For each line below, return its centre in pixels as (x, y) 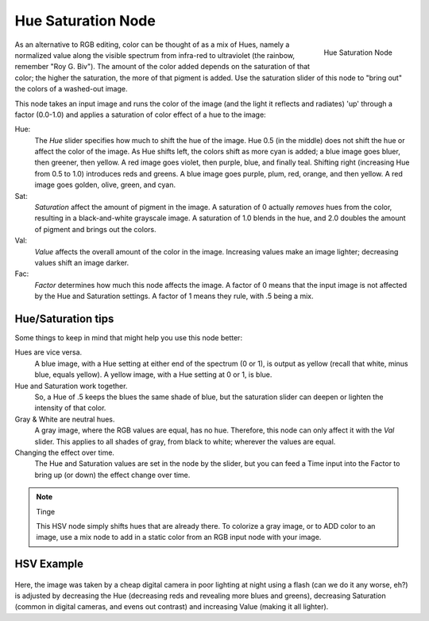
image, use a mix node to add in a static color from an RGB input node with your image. (179, 538)
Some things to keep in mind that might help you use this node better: (128, 338)
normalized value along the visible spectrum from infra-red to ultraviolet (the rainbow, (155, 55)
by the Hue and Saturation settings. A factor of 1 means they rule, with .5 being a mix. (174, 296)
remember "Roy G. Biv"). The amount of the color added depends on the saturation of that (162, 67)
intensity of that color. (70, 408)
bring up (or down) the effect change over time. (112, 475)
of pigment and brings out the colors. (95, 229)
